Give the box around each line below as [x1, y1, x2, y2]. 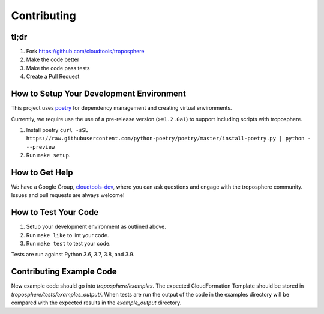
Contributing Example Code [11, 267, 117, 277]
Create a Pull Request [26, 73, 80, 80]
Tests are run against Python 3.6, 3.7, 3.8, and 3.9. [11, 251, 135, 258]
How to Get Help [11, 167, 73, 177]
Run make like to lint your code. [26, 231, 109, 238]
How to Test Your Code [11, 207, 99, 217]
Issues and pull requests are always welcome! [11, 192, 125, 199]
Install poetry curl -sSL [26, 126, 89, 133]
